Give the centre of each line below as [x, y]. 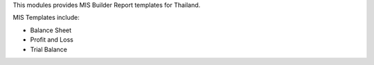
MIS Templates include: [46, 18]
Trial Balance [48, 49]
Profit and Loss [52, 40]
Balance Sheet [51, 30]
